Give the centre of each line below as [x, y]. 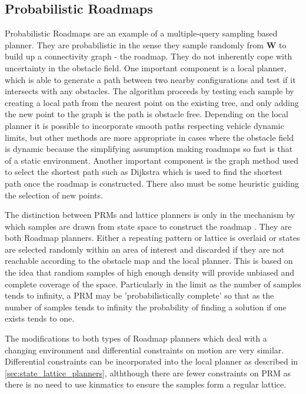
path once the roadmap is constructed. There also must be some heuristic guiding [152, 183]
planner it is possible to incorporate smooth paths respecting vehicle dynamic [144, 125]
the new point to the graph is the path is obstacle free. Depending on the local [147, 114]
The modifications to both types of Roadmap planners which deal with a [136, 338]
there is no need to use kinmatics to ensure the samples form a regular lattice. [146, 384]
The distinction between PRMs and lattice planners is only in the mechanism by [150, 215]
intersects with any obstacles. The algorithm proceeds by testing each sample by [149, 91]
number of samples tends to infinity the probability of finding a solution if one [146, 307]
